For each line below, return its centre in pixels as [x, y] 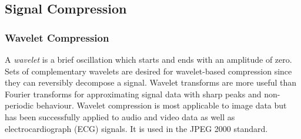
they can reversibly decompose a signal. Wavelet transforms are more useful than [151, 82]
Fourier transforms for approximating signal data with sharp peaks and [133, 94]
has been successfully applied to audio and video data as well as [120, 116]
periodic [19, 105]
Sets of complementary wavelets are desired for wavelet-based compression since [148, 71]
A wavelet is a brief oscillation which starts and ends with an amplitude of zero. [148, 59]
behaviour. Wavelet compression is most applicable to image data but [161, 105]
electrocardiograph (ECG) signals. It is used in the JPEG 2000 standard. [136, 128]
